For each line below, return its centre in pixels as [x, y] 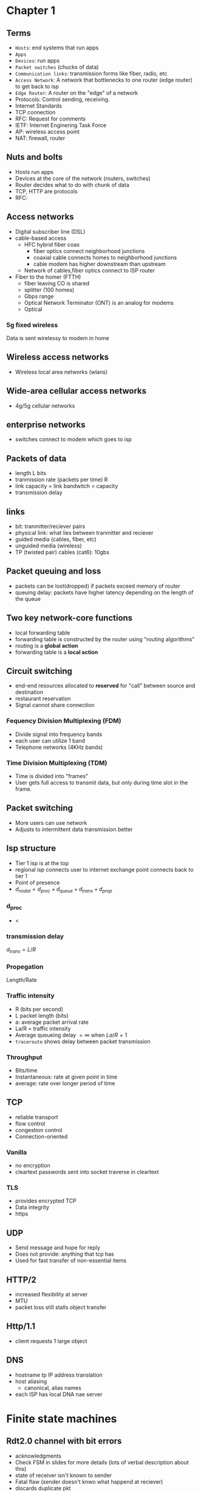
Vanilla [17, 1152]
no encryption [32, 1166]
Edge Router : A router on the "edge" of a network [77, 93]
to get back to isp [37, 86]
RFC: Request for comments [50, 119]
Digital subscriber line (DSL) [50, 231]
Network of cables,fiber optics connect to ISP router [90, 270]
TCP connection [35, 112]
